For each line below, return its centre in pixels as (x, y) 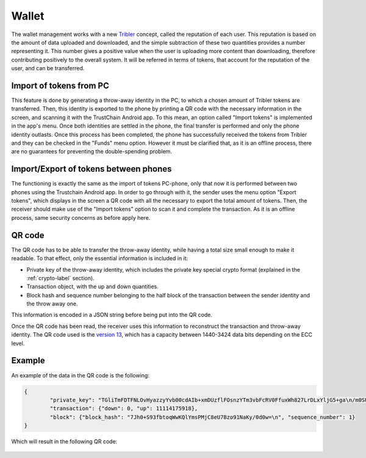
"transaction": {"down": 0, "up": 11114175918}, (124, 409)
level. (18, 343)
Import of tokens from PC (60, 85)
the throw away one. (52, 304)
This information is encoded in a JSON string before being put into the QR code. (112, 315)
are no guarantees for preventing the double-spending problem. (91, 151)
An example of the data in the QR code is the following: (80, 375)
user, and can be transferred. (48, 68)
